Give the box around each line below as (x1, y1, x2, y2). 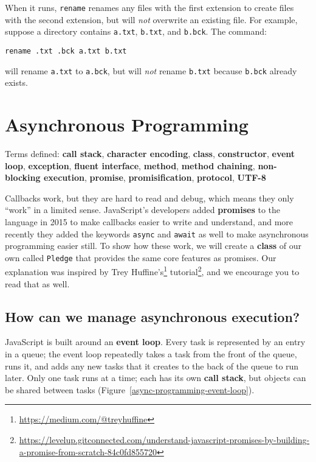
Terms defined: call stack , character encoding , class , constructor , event (5, 147, 295, 159)
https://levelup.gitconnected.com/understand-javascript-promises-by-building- (19, 433, 310, 446)
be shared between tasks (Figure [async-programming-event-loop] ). (5, 383, 255, 396)
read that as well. (5, 277, 70, 290)
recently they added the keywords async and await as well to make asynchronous (5, 227, 309, 240)
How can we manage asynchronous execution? (5, 307, 300, 326)
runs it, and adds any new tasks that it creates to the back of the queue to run (5, 359, 299, 372)
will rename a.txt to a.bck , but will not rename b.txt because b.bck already (5, 64, 297, 77)
